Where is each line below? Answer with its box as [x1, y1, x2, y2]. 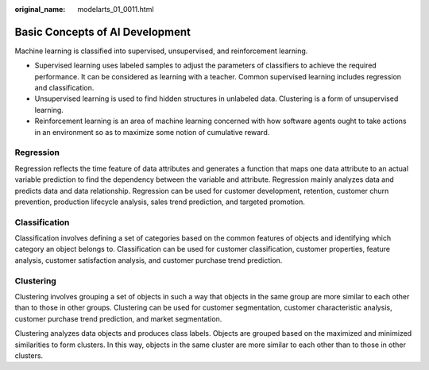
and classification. [34, 83, 95, 93]
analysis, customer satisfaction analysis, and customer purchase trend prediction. [14, 255, 283, 265]
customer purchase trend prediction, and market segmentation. [14, 314, 222, 323]
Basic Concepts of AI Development [14, 25, 191, 39]
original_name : [14, 5, 66, 13]
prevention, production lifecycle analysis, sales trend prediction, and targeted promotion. [14, 197, 305, 206]
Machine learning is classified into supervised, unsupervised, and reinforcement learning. [14, 46, 308, 56]
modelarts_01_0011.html [77, 5, 154, 13]
